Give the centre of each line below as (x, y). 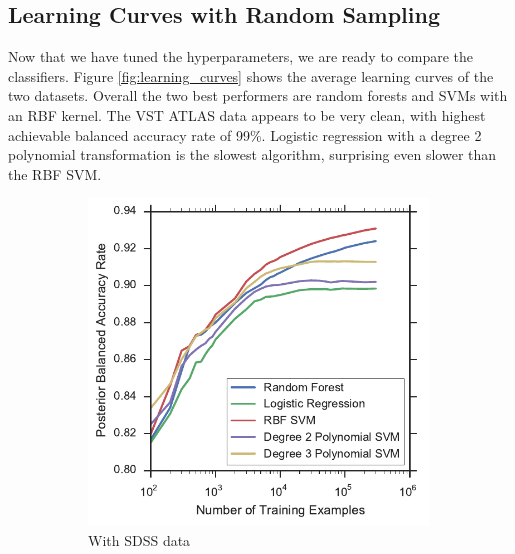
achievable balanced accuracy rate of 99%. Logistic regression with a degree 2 (245, 134)
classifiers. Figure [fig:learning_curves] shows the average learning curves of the (251, 75)
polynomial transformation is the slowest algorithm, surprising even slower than (252, 154)
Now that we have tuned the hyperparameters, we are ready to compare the (240, 56)
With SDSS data (139, 539)
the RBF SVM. (55, 173)
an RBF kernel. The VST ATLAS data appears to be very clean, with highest (247, 114)
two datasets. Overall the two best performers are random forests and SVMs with (258, 95)
